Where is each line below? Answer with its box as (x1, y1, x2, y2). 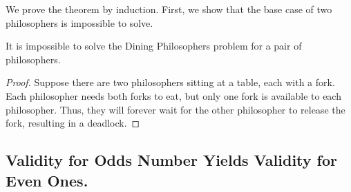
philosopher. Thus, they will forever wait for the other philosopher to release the (6, 102, 345, 116)
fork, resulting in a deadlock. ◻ (6, 116, 140, 130)
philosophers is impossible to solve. (6, 15, 153, 30)
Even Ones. (6, 169, 88, 191)
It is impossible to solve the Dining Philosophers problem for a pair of (6, 39, 302, 53)
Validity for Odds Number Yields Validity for (6, 149, 338, 171)
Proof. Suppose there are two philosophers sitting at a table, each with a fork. (6, 75, 335, 89)
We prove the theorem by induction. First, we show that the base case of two (6, 2, 332, 16)
